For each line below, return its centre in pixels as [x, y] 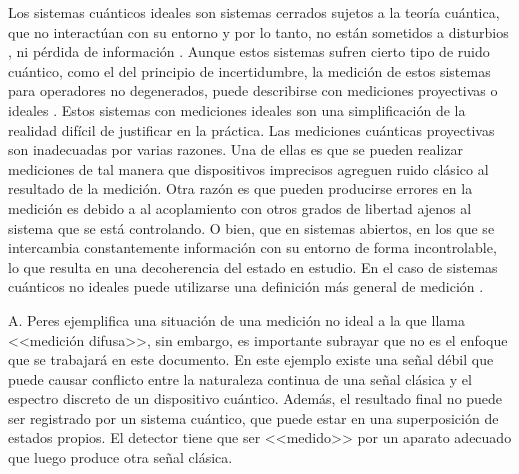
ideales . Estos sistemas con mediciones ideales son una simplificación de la [237, 109]
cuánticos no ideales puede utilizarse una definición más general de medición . [246, 286]
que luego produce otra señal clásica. [120, 457]
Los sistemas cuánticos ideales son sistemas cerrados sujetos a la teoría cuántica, [254, 12]
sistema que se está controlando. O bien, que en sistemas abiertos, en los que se [251, 227]
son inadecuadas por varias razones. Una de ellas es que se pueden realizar [235, 149]
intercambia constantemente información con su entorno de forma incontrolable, [252, 247]
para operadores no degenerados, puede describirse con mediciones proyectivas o [253, 90]
